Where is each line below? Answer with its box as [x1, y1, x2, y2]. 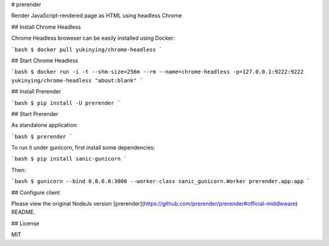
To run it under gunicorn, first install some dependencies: [11, 144, 155, 151]
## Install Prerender [11, 88, 61, 95]
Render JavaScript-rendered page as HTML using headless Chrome [11, 12, 182, 20]
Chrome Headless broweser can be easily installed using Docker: [11, 34, 175, 42]
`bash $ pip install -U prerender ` [11, 99, 121, 106]
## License [11, 220, 40, 227]
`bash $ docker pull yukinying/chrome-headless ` [11, 46, 163, 53]
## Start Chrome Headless [11, 57, 79, 64]
